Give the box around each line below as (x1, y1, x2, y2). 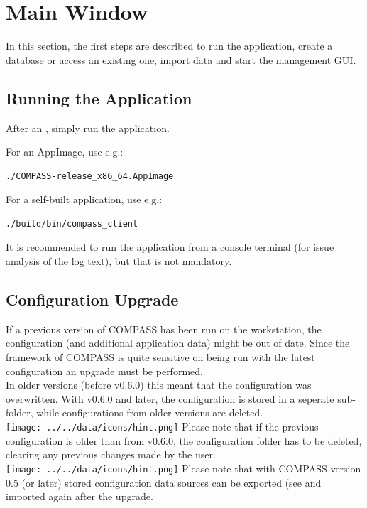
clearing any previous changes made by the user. (6, 447, 216, 462)
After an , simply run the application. (6, 120, 170, 135)
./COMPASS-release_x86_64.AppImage (6, 171, 174, 181)
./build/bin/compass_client (6, 218, 138, 229)
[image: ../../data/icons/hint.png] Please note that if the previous (6, 419, 319, 434)
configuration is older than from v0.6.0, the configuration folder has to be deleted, (6, 433, 362, 448)
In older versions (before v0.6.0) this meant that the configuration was (6, 377, 312, 392)
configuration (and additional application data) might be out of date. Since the (6, 335, 350, 350)
